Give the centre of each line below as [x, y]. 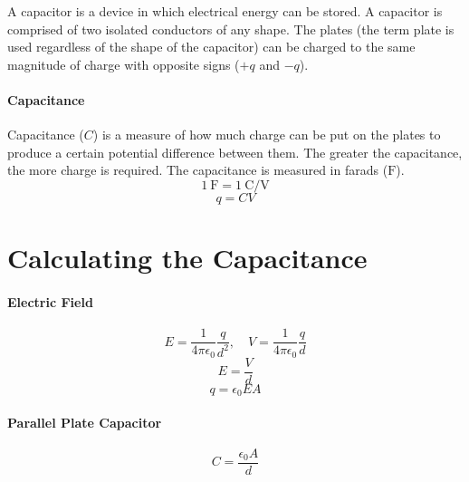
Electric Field [50, 301]
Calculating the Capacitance [187, 258]
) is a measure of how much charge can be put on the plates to [267, 135]
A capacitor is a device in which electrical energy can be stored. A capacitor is [225, 11]
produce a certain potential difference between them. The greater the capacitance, [235, 152]
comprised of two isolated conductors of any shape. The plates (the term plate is [231, 29]
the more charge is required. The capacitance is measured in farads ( [198, 170]
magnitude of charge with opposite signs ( [124, 64]
